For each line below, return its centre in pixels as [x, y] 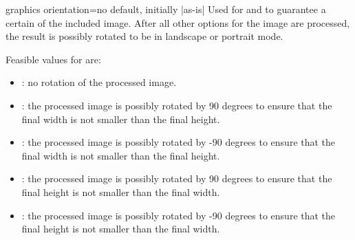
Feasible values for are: [53, 59]
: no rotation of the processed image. [99, 82]
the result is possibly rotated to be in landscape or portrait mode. [144, 36]
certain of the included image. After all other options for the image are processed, [178, 22]
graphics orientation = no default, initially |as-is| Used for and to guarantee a [166, 9]
